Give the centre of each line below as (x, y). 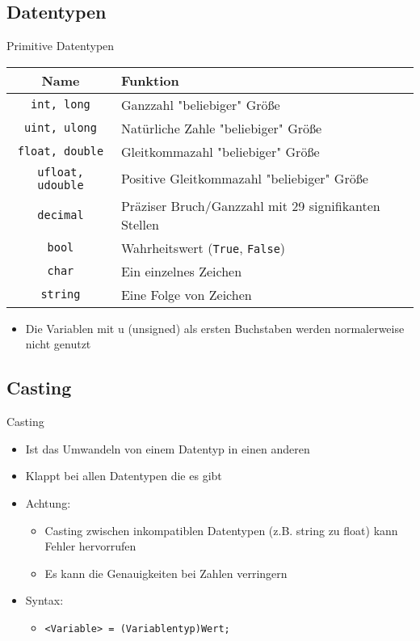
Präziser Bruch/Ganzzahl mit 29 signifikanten (250, 205)
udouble (61, 185)
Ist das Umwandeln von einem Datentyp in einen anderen (168, 448)
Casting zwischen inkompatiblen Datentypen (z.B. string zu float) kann (221, 530)
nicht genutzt (58, 344)
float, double (61, 152)
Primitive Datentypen (61, 46)
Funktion (150, 80)
